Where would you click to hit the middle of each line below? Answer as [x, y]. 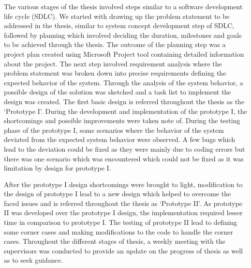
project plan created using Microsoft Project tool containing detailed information [124, 54]
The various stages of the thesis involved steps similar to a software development [123, 6]
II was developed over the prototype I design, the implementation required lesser [123, 213]
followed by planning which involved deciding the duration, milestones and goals [123, 35]
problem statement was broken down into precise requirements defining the [115, 73]
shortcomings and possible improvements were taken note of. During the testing [122, 120]
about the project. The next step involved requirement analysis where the [113, 63]
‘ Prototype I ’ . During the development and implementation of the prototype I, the [125, 111]
